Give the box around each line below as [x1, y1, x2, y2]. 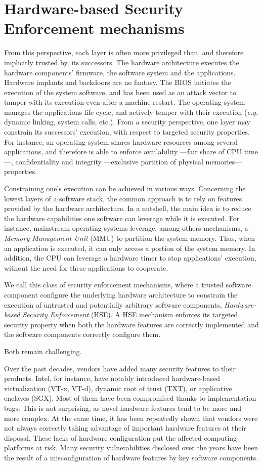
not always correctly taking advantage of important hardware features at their [4, 422, 246, 433]
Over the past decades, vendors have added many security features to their [4, 363, 236, 373]
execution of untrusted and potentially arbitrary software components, [4, 299, 222, 310]
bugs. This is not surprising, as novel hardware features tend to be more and [4, 402, 241, 413]
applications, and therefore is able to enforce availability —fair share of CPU [4, 146, 242, 157]
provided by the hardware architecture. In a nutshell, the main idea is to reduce [4, 203, 251, 214]
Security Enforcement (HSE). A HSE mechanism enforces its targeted [22, 309, 238, 320]
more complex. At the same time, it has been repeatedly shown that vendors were [4, 412, 258, 423]
